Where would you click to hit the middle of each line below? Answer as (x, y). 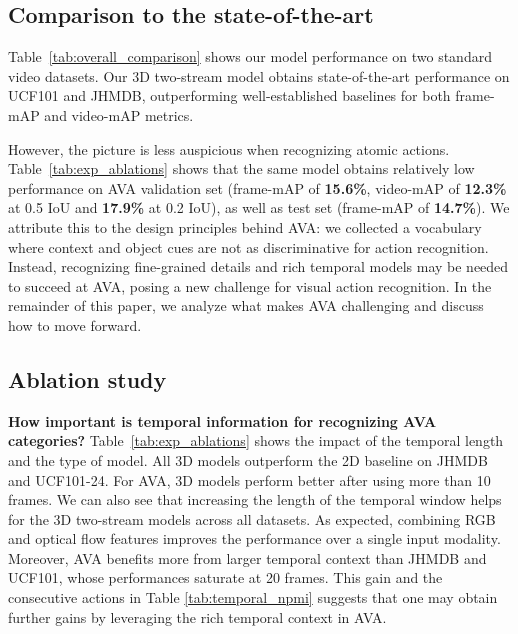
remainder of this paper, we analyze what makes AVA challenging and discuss (246, 305)
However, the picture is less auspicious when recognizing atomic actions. (229, 148)
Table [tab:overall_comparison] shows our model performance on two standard (250, 56)
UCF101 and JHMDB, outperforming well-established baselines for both (229, 95)
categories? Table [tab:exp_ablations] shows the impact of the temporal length (256, 440)
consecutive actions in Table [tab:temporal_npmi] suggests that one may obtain (253, 597)
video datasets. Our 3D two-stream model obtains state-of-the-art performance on (259, 75)
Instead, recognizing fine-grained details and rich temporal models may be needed (258, 266)
